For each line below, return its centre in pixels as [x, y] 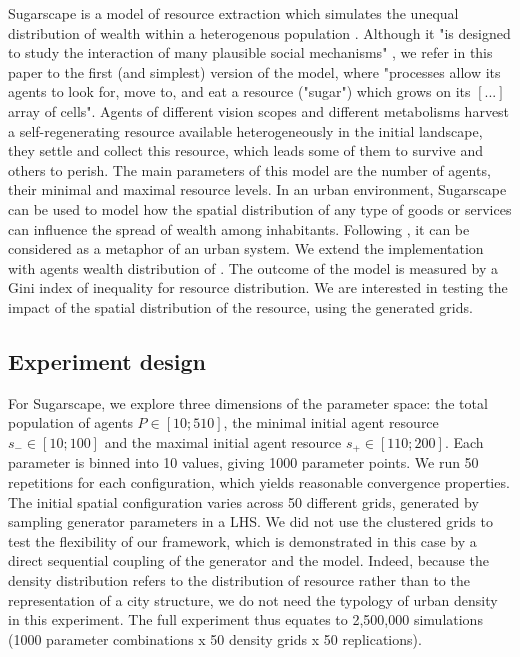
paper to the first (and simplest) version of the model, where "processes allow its [254, 71]
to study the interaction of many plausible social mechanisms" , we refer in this [250, 52]
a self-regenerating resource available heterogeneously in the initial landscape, [245, 130]
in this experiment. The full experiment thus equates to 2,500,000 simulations [245, 619]
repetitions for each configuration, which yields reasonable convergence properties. [259, 481]
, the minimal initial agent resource [331, 422]
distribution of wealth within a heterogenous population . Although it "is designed [259, 32]
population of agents [70, 422]
